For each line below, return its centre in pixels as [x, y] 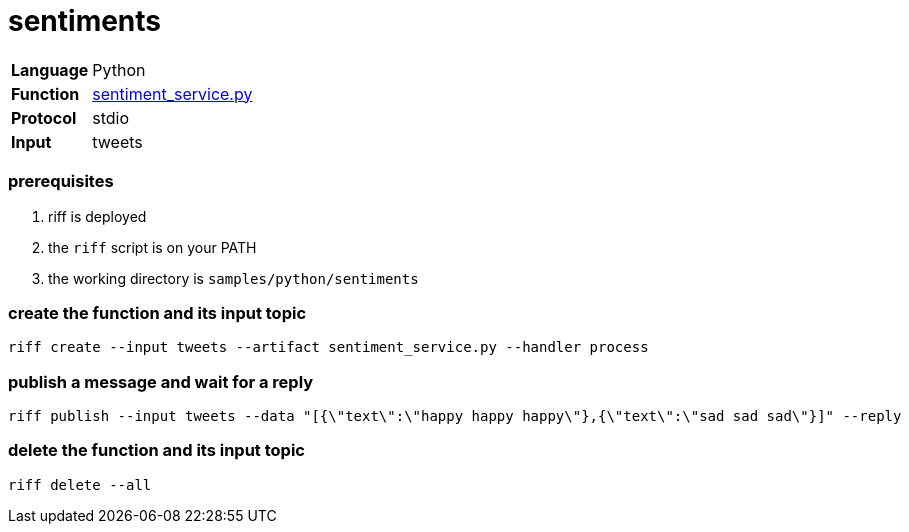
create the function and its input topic [157, 312]
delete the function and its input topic [156, 450]
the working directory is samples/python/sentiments [233, 278]
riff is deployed [97, 216]
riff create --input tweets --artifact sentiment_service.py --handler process [328, 347]
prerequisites [61, 181]
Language [50, 69]
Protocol [44, 117]
